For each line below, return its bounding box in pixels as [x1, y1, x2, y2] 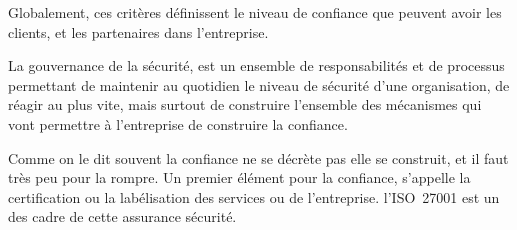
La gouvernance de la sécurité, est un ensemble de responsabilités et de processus [8, 55, 505, 76]
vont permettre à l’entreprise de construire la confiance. [8, 113, 348, 134]
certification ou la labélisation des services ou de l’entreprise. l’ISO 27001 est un [8, 186, 500, 207]
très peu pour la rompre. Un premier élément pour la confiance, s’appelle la [8, 167, 471, 188]
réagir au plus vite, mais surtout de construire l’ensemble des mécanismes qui [8, 94, 482, 115]
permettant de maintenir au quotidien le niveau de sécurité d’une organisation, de [8, 74, 510, 95]
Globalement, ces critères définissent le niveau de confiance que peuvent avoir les [8, 2, 502, 22]
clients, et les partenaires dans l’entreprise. [8, 21, 269, 42]
